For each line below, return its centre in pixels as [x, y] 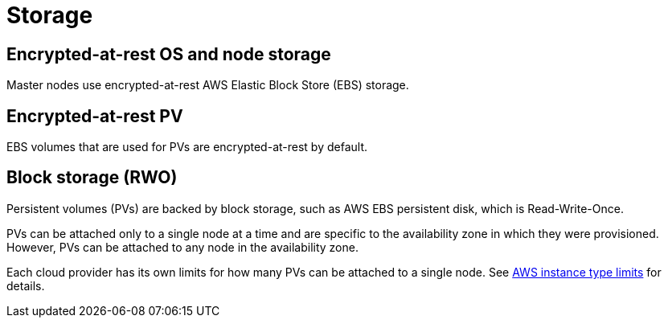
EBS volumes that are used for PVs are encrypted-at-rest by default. [187, 147]
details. [26, 285]
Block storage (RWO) [92, 178]
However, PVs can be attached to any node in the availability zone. [182, 247]
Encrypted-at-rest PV [95, 116]
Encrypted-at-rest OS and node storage [169, 54]
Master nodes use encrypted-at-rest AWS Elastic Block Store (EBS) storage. [208, 85]
